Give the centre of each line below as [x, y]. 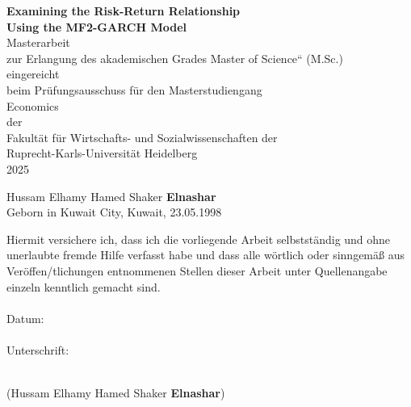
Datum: [25, 318]
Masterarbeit [38, 42]
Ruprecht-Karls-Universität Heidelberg [102, 153]
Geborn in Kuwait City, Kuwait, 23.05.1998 [114, 212]
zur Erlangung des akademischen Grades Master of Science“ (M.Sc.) [175, 58]
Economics [33, 105]
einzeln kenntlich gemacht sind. [84, 286]
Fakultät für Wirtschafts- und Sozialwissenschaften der [142, 137]
